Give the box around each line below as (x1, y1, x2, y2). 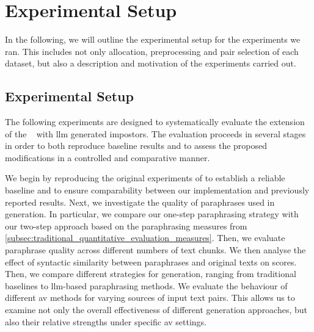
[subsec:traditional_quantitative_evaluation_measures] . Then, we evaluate (5, 231, 285, 244)
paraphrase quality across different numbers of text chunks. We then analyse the (5, 244, 306, 256)
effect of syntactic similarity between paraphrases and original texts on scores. (5, 255, 297, 268)
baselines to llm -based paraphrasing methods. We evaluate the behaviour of (5, 279, 288, 292)
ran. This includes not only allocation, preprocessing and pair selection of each (5, 45, 299, 57)
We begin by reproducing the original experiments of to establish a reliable (5, 171, 285, 184)
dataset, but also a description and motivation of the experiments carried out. (5, 57, 296, 70)
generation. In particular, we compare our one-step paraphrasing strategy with (5, 208, 299, 220)
